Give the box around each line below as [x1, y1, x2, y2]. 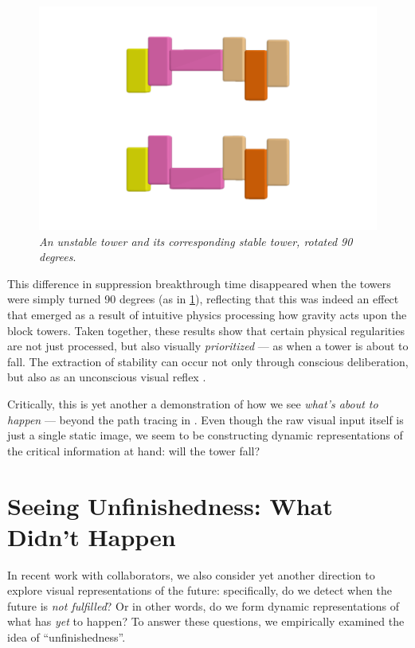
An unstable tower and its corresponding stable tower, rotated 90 [39, 232, 353, 249]
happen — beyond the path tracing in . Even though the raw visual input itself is [7, 411, 404, 427]
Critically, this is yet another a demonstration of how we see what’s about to [7, 395, 378, 412]
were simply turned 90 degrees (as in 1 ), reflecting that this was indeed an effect [7, 291, 399, 307]
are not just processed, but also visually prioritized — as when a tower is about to [7, 338, 409, 354]
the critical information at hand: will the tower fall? [7, 442, 260, 459]
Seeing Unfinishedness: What [7, 489, 333, 521]
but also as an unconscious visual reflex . [7, 369, 206, 385]
